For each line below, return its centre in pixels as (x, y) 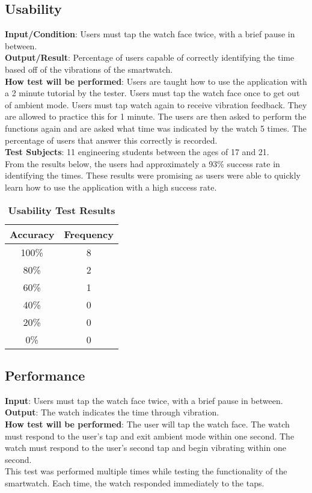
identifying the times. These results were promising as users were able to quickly (153, 175)
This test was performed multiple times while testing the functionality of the (146, 471)
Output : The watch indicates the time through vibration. (112, 412)
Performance (45, 375)
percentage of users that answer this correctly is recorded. (111, 140)
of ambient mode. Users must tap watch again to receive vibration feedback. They (156, 104)
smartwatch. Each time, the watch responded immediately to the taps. (135, 482)
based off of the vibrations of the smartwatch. (89, 69)
